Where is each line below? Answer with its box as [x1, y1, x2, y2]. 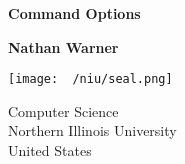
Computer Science [8, 100, 119, 121]
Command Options [8, 3, 141, 23]
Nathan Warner [8, 36, 119, 57]
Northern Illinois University [8, 120, 177, 141]
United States [8, 140, 92, 161]
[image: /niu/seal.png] [8, 72, 173, 87]
